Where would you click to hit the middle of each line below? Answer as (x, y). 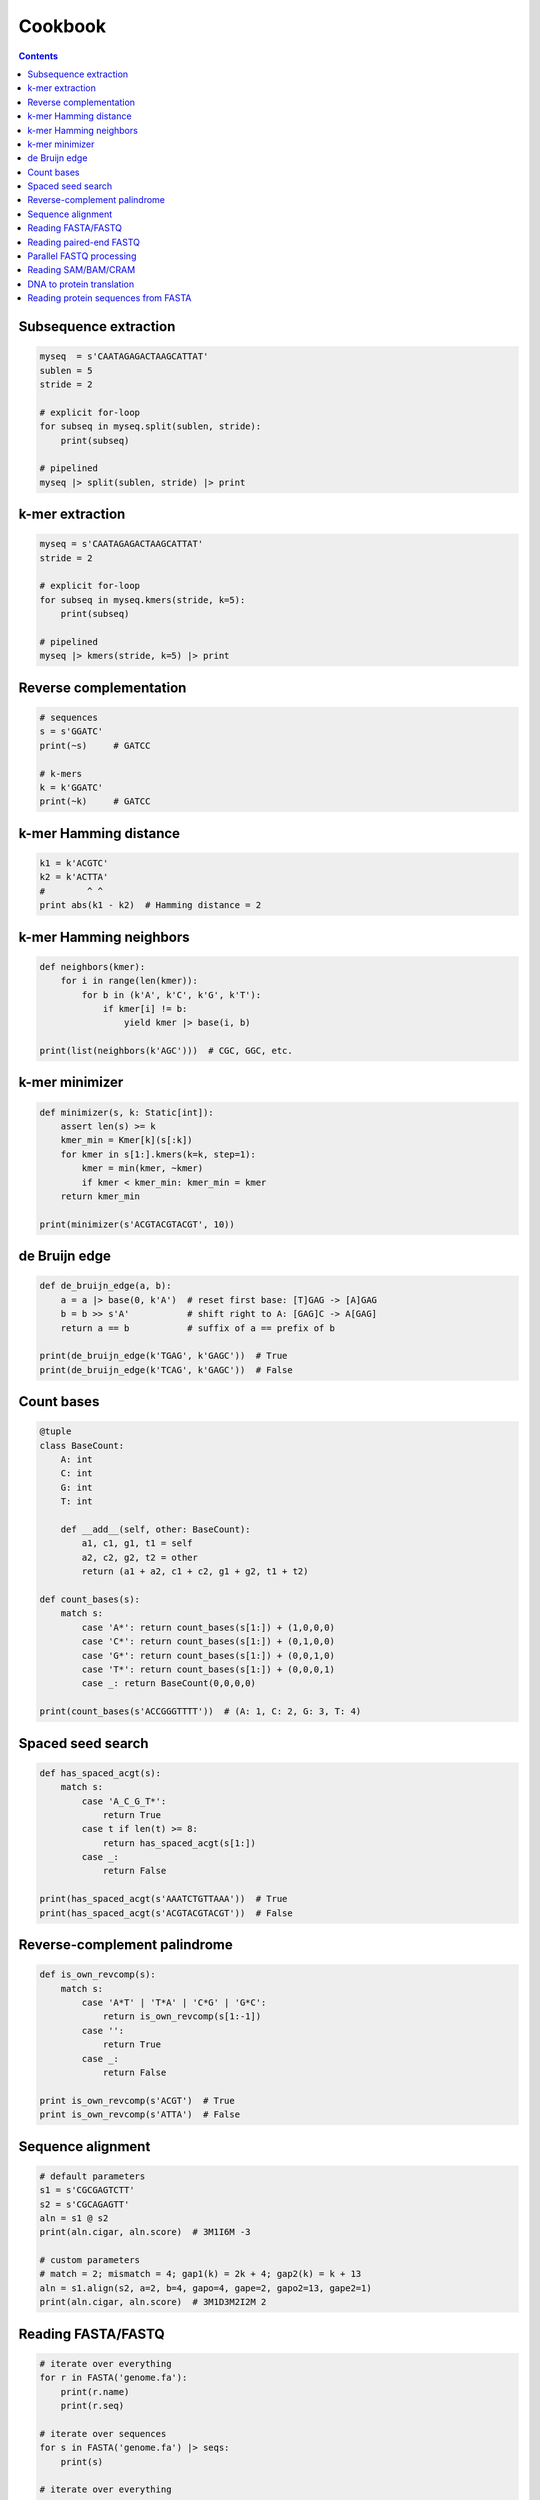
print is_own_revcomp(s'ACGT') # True (137, 2100)
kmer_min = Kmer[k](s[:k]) (127, 1140)
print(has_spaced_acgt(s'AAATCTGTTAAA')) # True (163, 1899)
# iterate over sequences (103, 2433)
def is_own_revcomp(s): (98, 1974)
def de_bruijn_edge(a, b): (105, 1286)
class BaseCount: (82, 1445)
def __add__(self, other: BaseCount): (155, 1529)
